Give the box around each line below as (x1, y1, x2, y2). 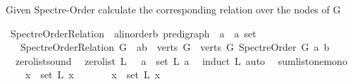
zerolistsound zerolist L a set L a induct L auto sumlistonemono (15, 53, 347, 68)
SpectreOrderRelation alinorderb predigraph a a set (10, 25, 256, 40)
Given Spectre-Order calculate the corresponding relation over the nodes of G (6, 2, 341, 16)
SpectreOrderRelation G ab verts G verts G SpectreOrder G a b (20, 40, 330, 54)
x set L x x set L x (25, 67, 161, 82)
